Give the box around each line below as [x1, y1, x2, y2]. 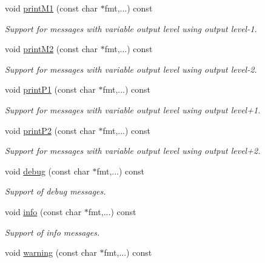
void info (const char [5, 205, 82, 218]
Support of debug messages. [5, 185, 106, 198]
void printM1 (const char [5, 2, 98, 14]
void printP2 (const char [5, 124, 96, 136]
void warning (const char [5, 246, 97, 259]
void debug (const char [5, 164, 90, 177]
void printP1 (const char [5, 83, 96, 96]
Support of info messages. [5, 225, 100, 238]
